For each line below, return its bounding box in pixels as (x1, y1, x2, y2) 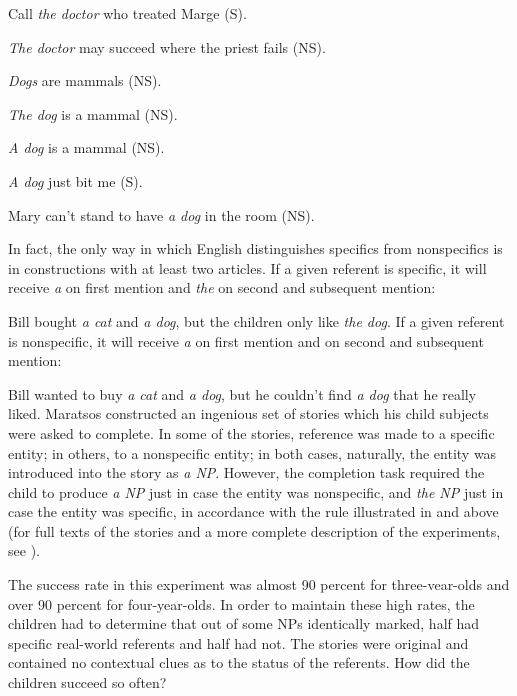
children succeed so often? (8, 672, 167, 693)
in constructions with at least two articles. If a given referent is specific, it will (8, 257, 487, 278)
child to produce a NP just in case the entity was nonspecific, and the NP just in (8, 481, 504, 502)
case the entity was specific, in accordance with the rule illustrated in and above (8, 501, 499, 522)
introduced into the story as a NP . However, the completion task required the (8, 462, 485, 483)
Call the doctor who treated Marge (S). (8, 3, 247, 23)
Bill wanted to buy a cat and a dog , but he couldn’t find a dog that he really (8, 383, 477, 404)
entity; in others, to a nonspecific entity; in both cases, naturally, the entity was (8, 442, 497, 463)
